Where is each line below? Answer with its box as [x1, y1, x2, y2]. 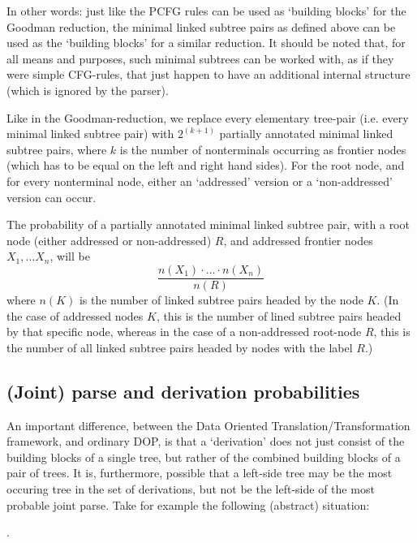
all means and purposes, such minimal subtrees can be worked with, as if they [6, 50, 394, 67]
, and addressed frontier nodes [223, 231, 373, 248]
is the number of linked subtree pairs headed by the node [79, 291, 363, 308]
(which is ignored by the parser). [6, 81, 169, 98]
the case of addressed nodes [6, 307, 144, 324]
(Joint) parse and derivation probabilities [6, 378, 360, 403]
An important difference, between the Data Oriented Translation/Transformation [6, 416, 411, 433]
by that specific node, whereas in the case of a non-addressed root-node [6, 323, 362, 340]
